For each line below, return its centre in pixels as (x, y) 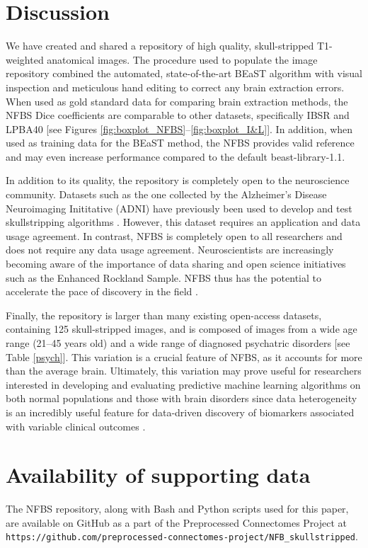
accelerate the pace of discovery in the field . (102, 291)
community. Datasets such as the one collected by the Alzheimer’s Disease (166, 194)
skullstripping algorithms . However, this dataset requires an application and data (183, 222)
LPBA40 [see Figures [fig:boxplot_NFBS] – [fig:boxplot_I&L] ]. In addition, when (179, 129)
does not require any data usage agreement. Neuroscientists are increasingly (170, 250)
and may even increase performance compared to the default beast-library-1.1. (176, 156)
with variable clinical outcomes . (76, 426)
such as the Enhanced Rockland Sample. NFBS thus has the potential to (163, 277)
